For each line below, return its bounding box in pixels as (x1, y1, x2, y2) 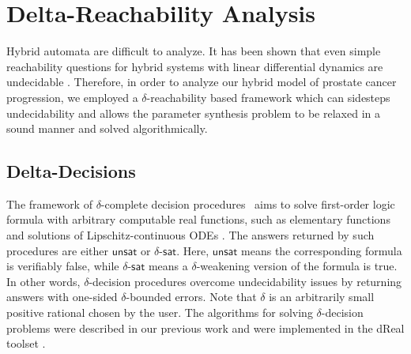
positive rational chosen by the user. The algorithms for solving (6, 304, 313, 321)
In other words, (6, 273, 81, 289)
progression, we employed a (6, 88, 138, 105)
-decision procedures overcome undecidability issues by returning (89, 273, 402, 289)
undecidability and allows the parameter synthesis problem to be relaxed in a (6, 104, 380, 121)
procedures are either (6, 242, 108, 258)
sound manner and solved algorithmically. (6, 120, 208, 137)
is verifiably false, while (6, 258, 119, 274)
